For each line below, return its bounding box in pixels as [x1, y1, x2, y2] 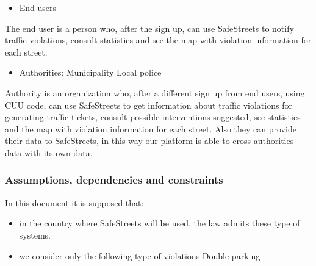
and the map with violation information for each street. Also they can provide [5, 122, 296, 135]
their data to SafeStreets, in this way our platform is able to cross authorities [5, 134, 294, 147]
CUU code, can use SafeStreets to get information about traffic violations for [5, 98, 292, 111]
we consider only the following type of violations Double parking [19, 249, 260, 262]
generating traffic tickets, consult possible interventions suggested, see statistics [5, 110, 301, 123]
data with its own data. [5, 146, 93, 159]
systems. [19, 228, 51, 241]
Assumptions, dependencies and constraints [5, 172, 223, 187]
